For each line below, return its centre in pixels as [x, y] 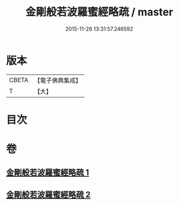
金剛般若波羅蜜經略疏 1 [48, 173]
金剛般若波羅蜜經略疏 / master [99, 12]
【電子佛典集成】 [58, 80]
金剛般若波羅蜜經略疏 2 [48, 195]
